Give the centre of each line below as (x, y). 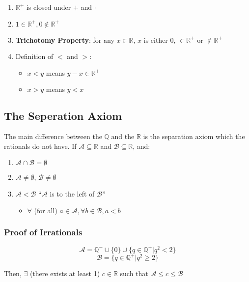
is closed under (49, 7)
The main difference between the (53, 136)
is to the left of (72, 193)
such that (134, 273)
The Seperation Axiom (63, 116)
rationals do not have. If (40, 146)
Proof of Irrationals (43, 232)
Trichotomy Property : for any (65, 40)
